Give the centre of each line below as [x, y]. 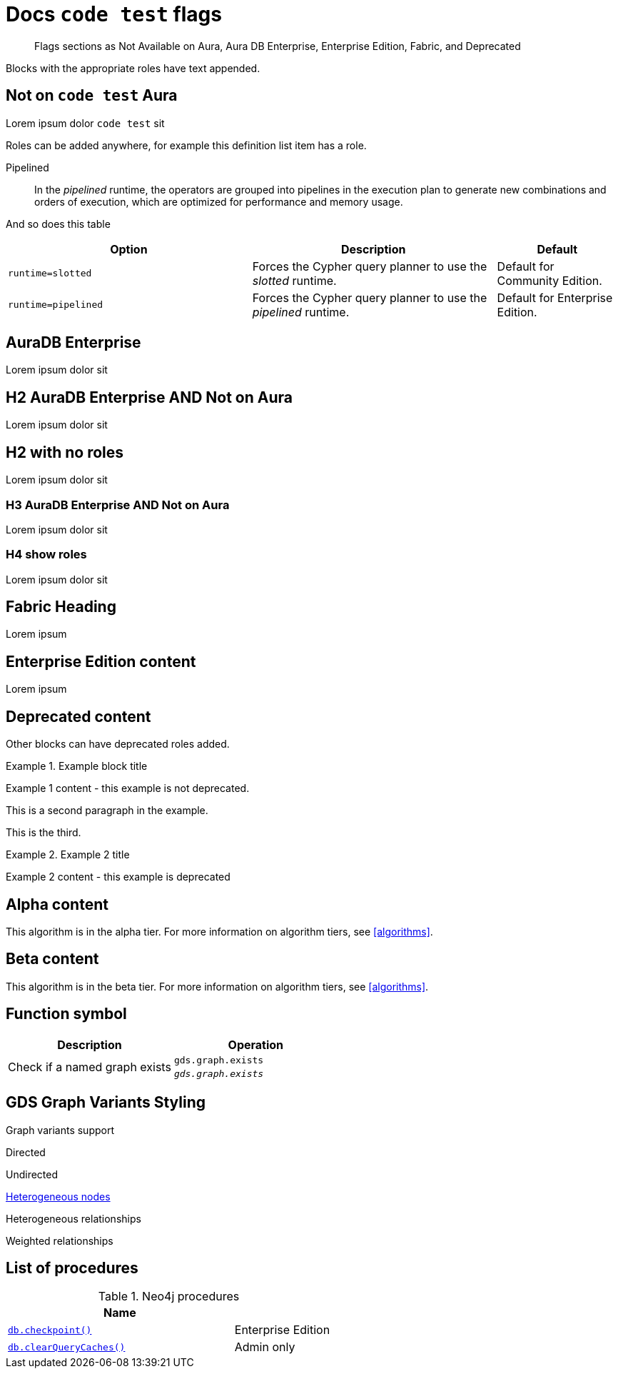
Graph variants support [60, 1130]
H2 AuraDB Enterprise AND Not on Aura [149, 397]
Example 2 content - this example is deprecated [118, 877]
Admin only [265, 1347]
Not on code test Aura [92, 96]
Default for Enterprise [555, 297]
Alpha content [57, 904]
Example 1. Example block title [77, 766]
